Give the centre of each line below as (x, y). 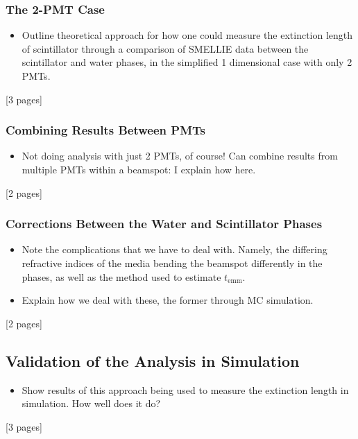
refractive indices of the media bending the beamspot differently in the (172, 263)
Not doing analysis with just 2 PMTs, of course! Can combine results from (180, 156)
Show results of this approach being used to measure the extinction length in (185, 389)
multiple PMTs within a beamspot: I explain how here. (139, 169)
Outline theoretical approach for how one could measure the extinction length (187, 35)
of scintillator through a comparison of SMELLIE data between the (165, 48)
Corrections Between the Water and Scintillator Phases (164, 224)
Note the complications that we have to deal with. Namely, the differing (174, 249)
